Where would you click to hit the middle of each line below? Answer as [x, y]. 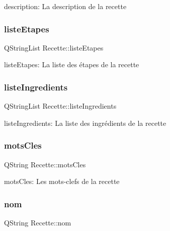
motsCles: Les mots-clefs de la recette [62, 181]
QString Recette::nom [38, 223]
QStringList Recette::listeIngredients [60, 106]
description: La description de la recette [65, 6]
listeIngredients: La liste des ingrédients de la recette [85, 123]
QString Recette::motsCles [45, 164]
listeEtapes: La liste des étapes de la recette [72, 64]
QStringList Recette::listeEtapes [54, 47]
